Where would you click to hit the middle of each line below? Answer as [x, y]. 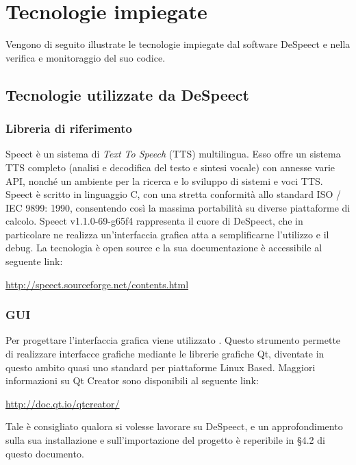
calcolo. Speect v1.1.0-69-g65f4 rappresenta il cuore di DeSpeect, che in [154, 221]
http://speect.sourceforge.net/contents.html [97, 284]
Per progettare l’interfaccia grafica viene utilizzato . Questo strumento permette [173, 340]
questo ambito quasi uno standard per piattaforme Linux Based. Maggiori [161, 367]
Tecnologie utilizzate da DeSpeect [127, 94]
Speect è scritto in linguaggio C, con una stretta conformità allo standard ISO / [174, 194]
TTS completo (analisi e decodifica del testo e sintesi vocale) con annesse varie [170, 167]
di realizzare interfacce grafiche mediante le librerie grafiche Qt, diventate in [165, 354]
